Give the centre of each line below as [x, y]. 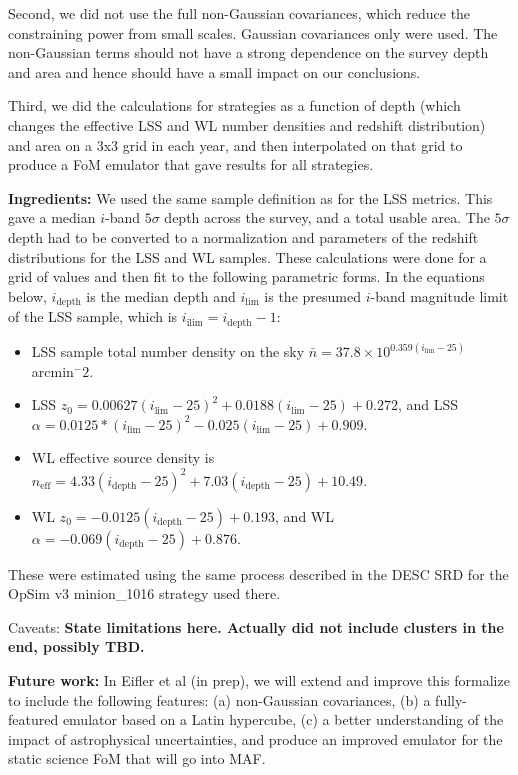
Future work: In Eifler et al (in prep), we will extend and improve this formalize [259, 679]
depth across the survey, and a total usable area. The [327, 217]
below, [27, 295]
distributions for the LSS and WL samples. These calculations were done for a [247, 256]
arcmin [52, 370]
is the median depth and [161, 295]
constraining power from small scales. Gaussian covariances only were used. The [253, 32]
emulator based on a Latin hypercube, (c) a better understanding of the [283, 719]
